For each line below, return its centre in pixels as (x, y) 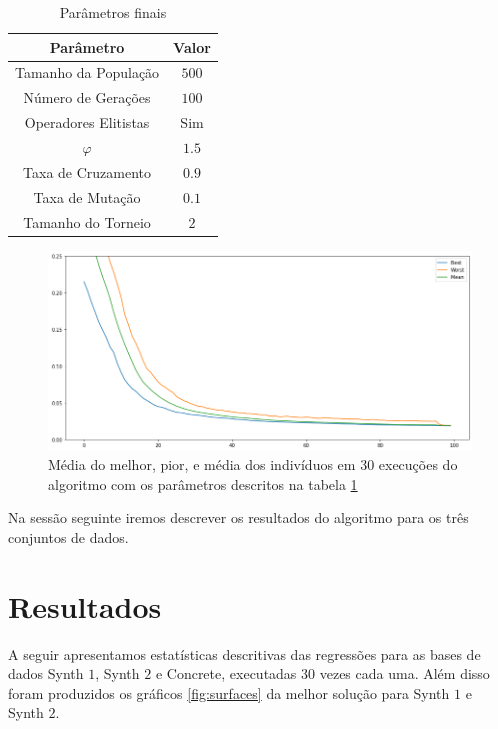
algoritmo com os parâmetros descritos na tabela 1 (203, 483)
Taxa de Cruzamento (87, 171)
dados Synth (46, 673)
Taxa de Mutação (87, 196)
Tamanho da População (87, 72)
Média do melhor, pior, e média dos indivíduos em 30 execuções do (253, 464)
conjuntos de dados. (68, 536)
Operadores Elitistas (87, 122)
